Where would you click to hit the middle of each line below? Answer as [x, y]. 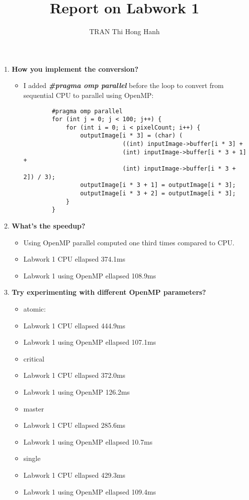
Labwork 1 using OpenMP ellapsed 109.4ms [90, 491]
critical [34, 358]
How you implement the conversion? [75, 68]
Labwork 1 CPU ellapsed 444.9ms [74, 325]
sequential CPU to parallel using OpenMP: [88, 95]
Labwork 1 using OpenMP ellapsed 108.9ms [90, 275]
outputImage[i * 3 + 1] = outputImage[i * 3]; [158, 185]
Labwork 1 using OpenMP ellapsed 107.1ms [90, 342]
